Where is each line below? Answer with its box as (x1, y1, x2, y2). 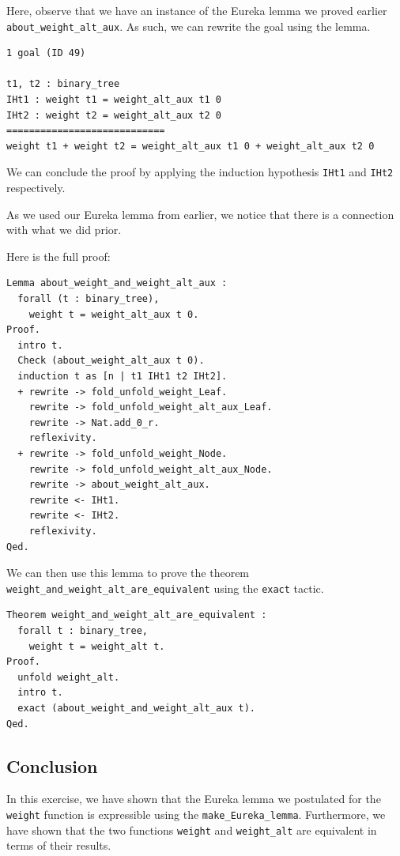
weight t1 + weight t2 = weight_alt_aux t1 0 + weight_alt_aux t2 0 (6, 140, 375, 152)
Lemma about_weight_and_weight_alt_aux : (6, 277, 228, 289)
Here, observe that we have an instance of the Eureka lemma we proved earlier (6, 2, 387, 18)
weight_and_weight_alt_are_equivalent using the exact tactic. (6, 579, 324, 596)
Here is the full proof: (6, 247, 111, 264)
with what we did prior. (6, 221, 122, 238)
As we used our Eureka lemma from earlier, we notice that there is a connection (6, 206, 394, 222)
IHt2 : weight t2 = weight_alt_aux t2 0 (6, 109, 222, 121)
